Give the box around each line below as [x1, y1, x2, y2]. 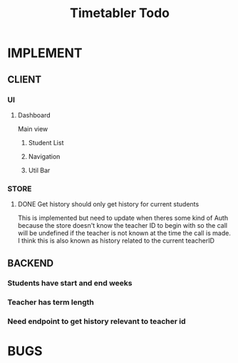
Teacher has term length [7, 298, 94, 307]
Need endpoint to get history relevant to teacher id [7, 317, 187, 327]
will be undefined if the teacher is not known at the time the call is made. [17, 229, 232, 238]
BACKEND [7, 257, 54, 269]
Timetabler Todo [70, 5, 170, 21]
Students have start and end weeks [7, 278, 133, 288]
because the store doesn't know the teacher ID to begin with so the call [17, 221, 228, 230]
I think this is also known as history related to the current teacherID [17, 236, 215, 245]
